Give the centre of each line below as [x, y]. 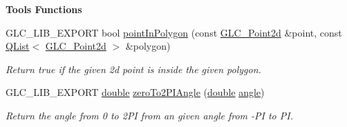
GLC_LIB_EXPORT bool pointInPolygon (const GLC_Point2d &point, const [174, 32]
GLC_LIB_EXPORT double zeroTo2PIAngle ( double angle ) [135, 92]
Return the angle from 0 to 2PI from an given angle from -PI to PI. [149, 115]
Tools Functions [44, 9]
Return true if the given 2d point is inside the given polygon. [133, 69]
